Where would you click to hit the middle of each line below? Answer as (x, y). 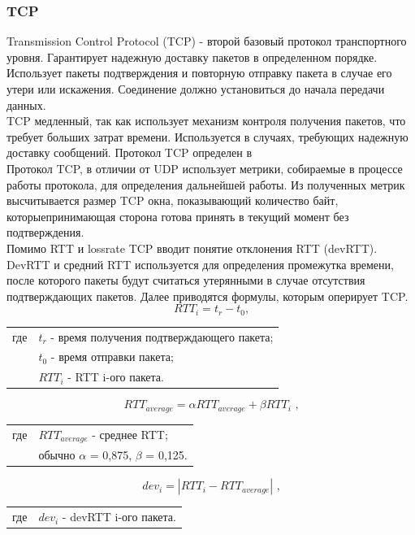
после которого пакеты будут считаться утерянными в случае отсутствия (186, 280)
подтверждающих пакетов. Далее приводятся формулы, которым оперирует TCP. (207, 296)
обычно (57, 455)
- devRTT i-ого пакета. (119, 517)
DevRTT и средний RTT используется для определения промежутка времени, (200, 264)
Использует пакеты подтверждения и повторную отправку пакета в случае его (199, 73)
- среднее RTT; (130, 434)
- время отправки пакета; (112, 357)
